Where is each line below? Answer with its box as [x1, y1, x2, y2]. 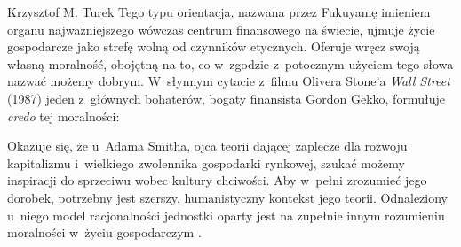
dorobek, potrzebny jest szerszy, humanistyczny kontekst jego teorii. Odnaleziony [7, 188, 448, 206]
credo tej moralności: [7, 106, 120, 125]
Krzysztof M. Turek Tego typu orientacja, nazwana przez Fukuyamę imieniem [7, 3, 431, 20]
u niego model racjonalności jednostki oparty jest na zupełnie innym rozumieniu [7, 205, 445, 224]
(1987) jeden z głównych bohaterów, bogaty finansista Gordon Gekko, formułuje [7, 89, 445, 107]
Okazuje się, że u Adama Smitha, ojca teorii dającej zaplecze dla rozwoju [7, 136, 408, 155]
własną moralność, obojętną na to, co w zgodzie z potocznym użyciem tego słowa [7, 54, 454, 73]
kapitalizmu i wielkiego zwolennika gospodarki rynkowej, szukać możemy [7, 153, 405, 172]
